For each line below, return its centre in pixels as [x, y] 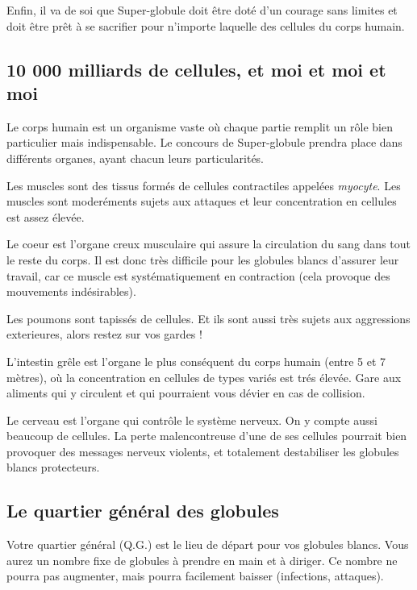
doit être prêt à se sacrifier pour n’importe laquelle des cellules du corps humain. [206, 25]
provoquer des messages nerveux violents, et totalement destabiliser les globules [203, 451]
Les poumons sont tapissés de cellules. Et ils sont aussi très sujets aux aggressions [208, 318]
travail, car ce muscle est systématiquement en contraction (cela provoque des [198, 275]
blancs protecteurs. [53, 467]
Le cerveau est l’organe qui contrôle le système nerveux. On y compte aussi [192, 420]
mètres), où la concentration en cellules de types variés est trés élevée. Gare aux [204, 377]
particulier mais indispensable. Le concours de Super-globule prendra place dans [204, 142]
